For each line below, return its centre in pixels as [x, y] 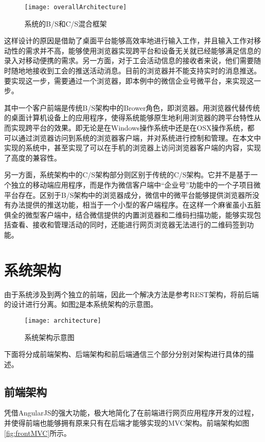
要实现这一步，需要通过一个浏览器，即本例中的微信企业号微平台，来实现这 [129, 80]
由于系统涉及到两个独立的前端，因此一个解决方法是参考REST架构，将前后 [128, 294]
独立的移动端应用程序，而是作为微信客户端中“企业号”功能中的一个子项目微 [136, 184]
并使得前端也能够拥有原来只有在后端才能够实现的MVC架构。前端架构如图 [127, 423]
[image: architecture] [63, 320]
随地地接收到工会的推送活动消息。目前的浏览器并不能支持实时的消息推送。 [136, 71]
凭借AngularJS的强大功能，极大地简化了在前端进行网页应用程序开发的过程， [131, 413]
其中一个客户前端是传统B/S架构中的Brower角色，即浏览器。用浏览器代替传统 [132, 107]
